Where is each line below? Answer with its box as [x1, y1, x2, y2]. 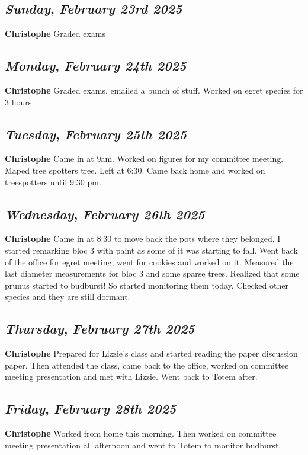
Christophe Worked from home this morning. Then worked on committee [5, 427, 277, 440]
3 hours [5, 95, 32, 108]
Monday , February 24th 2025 [5, 56, 187, 75]
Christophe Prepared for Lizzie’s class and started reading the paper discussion [5, 347, 298, 360]
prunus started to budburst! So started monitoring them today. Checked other [5, 278, 288, 291]
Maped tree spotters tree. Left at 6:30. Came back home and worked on [5, 164, 265, 176]
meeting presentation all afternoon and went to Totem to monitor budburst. [5, 438, 281, 451]
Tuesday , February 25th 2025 [5, 124, 187, 143]
